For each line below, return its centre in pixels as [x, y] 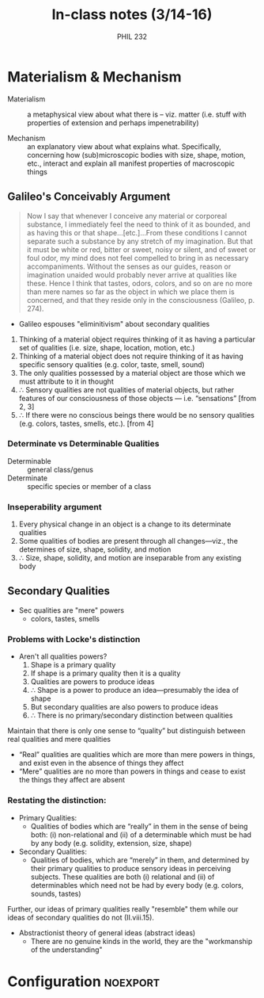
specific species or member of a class [89, 486]
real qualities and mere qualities [59, 740]
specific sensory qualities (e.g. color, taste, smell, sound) [111, 364]
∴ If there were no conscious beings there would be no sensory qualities [136, 415]
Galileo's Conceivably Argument [89, 197]
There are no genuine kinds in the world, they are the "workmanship [141, 941]
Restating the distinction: [57, 801]
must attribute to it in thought [66, 381]
